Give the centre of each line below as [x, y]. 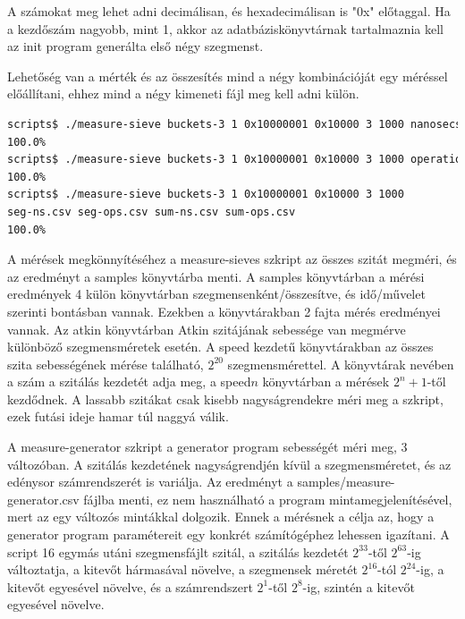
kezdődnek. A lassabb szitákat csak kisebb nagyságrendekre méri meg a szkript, [225, 399]
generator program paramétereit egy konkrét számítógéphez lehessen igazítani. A [228, 534]
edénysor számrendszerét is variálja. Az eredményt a [150, 482]
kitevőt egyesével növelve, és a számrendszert [130, 586]
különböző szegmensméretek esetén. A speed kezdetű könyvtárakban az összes [220, 347]
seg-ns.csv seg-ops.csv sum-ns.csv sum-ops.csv [152, 212]
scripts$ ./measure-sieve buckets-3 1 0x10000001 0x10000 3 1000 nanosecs [235, 124]
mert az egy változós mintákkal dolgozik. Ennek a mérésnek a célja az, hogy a [221, 517]
